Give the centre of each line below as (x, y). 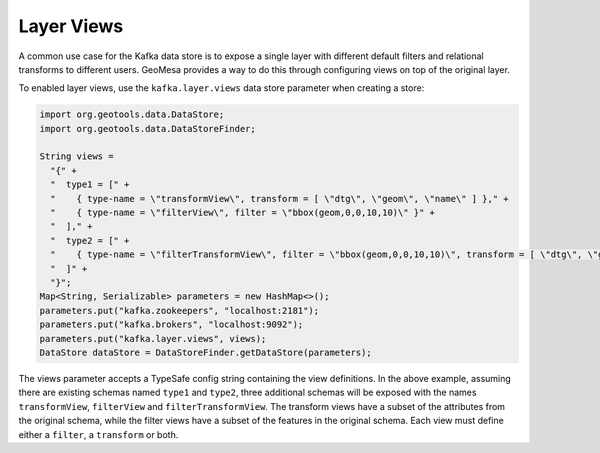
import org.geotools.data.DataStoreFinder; (148, 128)
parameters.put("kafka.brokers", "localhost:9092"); (171, 324)
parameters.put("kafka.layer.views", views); (153, 338)
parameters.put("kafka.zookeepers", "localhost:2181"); (179, 310)
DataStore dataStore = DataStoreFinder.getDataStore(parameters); (205, 352)
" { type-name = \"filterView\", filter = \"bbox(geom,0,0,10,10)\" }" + (242, 213)
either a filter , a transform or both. (98, 434)
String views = (76, 156)
